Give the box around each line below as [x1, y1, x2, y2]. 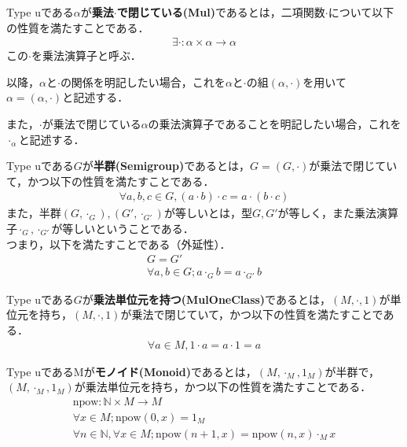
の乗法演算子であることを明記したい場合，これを [148, 116, 401, 131]
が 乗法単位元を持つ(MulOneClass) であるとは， [82, 290, 331, 307]
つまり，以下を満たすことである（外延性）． [6, 235, 231, 252]
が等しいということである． [51, 220, 194, 236]
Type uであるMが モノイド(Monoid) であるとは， [6, 363, 257, 379]
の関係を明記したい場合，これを [60, 73, 225, 90]
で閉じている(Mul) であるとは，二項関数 [116, 4, 325, 20]
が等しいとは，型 [163, 205, 252, 221]
